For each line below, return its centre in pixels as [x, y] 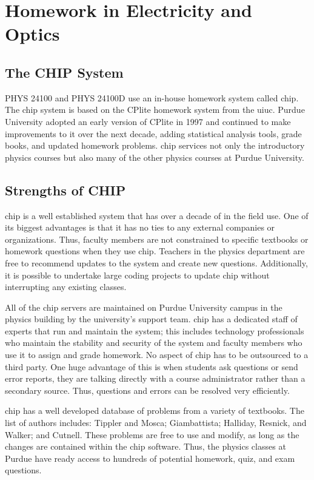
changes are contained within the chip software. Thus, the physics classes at [145, 446]
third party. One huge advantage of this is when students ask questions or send [152, 366]
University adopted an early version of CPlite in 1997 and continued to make [148, 121]
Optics [32, 34]
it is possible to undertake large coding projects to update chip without [137, 275]
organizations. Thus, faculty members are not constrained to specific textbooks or [157, 239]
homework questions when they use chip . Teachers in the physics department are [155, 251]
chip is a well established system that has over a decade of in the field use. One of [157, 215]
